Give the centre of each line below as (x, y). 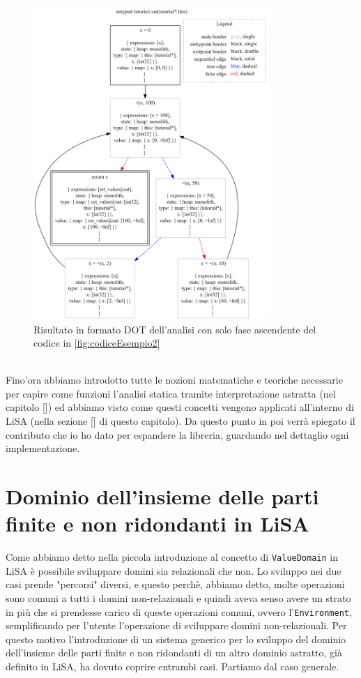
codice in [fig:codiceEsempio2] (97, 343)
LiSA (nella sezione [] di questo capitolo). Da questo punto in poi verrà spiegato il (180, 421)
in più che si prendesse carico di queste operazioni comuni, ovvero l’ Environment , (179, 611)
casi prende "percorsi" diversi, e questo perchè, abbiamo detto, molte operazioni (175, 584)
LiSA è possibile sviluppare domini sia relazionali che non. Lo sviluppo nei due (174, 570)
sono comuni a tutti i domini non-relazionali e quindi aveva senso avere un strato (178, 598)
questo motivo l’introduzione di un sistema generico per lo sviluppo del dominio (176, 639)
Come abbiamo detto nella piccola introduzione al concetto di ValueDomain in (172, 557)
